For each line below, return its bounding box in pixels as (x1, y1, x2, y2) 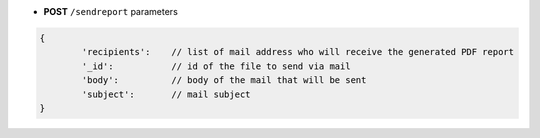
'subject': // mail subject (81, 88, 251, 100)
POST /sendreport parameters (43, 6, 179, 17)
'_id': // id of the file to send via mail (81, 60, 351, 72)
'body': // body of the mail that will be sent (81, 75, 367, 86)
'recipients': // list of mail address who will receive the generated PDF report (81, 46, 515, 58)
